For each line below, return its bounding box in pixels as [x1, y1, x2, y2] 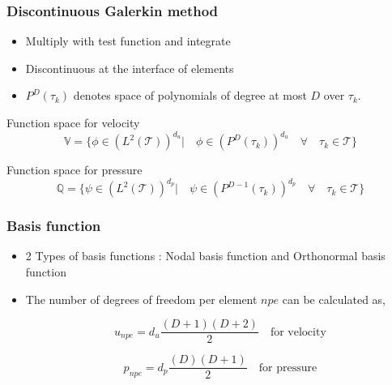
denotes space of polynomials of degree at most [73, 87, 307, 104]
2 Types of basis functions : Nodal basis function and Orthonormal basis [25, 247, 386, 264]
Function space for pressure [6, 161, 143, 178]
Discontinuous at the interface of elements [25, 59, 234, 76]
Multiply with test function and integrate [25, 32, 231, 49]
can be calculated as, [282, 290, 386, 307]
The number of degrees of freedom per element [25, 290, 258, 307]
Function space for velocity [6, 114, 140, 130]
